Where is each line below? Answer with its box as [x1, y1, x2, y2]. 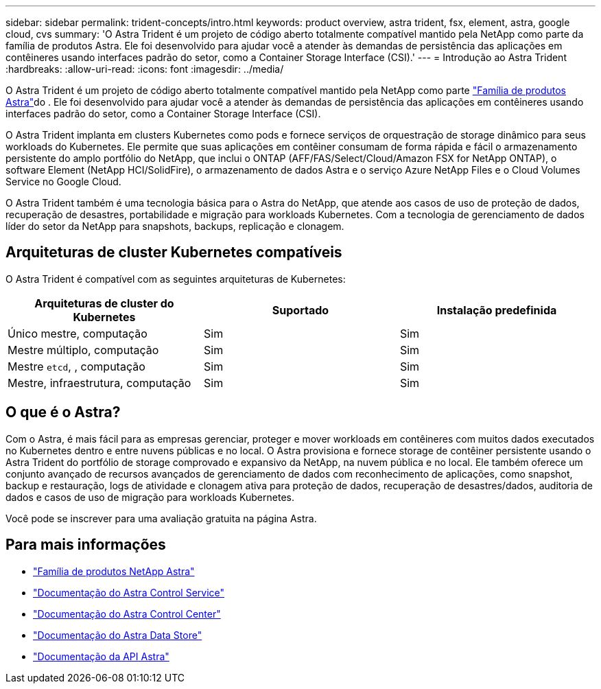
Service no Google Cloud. [5, 176, 121, 187]
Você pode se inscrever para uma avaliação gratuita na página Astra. [5, 512, 317, 524]
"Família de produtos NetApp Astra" [33, 565, 195, 577]
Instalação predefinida [436, 303, 557, 317]
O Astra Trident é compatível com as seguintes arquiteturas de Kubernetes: [5, 272, 346, 285]
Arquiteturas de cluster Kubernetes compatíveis [5, 244, 342, 261]
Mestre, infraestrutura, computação [8, 375, 191, 390]
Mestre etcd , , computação [8, 359, 145, 373]
